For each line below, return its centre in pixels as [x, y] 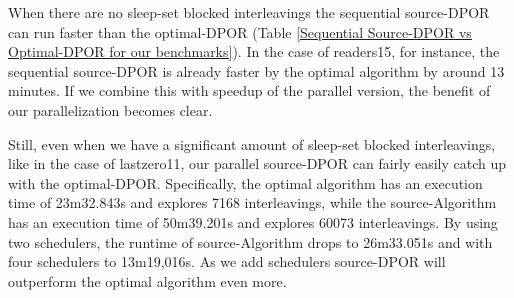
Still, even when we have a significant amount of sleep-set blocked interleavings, [252, 143]
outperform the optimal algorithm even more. [147, 280]
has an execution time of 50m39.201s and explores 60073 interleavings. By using [253, 221]
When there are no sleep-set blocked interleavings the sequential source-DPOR [249, 12]
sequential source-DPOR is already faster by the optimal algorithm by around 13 [256, 70]
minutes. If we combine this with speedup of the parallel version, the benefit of [249, 90]
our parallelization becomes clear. [110, 109]
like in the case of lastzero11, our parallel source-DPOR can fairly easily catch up [257, 163]
